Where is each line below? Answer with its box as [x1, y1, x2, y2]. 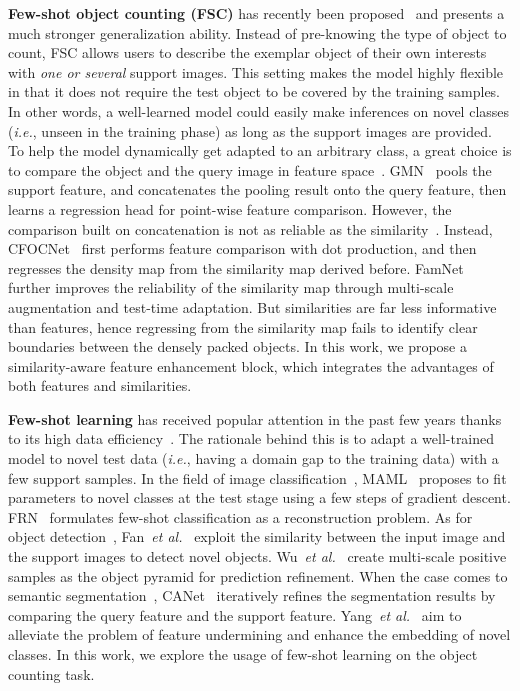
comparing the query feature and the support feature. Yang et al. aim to [8, 604, 462, 625]
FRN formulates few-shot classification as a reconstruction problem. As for [8, 506, 473, 527]
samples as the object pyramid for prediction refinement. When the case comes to [8, 565, 508, 586]
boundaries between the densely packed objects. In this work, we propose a [8, 336, 467, 357]
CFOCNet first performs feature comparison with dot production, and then [8, 238, 477, 259]
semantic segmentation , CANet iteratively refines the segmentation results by [8, 585, 496, 606]
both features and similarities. [8, 375, 192, 396]
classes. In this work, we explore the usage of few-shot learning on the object [8, 644, 478, 664]
